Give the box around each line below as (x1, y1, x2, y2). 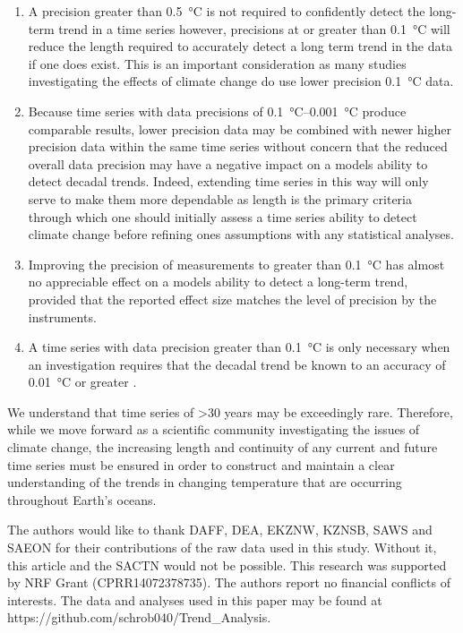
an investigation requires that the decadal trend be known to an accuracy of (28, 355, 446, 373)
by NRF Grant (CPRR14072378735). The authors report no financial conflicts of (7, 573, 450, 592)
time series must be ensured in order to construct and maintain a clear (7, 455, 395, 474)
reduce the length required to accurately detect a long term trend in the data (28, 37, 452, 56)
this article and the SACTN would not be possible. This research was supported (7, 555, 447, 574)
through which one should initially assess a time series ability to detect (28, 207, 417, 226)
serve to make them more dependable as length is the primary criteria (28, 189, 412, 208)
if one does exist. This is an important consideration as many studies (28, 54, 407, 73)
